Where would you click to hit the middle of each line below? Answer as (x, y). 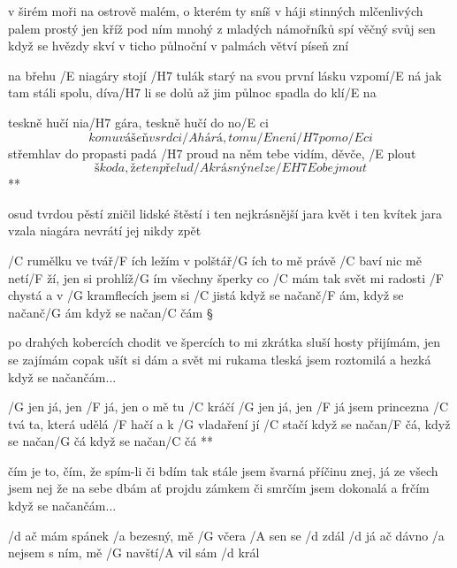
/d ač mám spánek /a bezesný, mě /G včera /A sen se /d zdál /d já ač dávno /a (226, 535)
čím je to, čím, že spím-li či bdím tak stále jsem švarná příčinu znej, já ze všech (223, 470)
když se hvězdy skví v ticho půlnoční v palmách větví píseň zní (179, 46)
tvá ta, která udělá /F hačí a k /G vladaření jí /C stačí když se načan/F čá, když (229, 423)
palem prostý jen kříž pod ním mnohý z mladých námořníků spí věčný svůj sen (222, 28)
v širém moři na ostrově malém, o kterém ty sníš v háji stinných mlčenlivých (216, 11)
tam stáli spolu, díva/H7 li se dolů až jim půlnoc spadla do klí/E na (192, 92)
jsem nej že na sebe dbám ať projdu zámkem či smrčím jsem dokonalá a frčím (219, 488)
